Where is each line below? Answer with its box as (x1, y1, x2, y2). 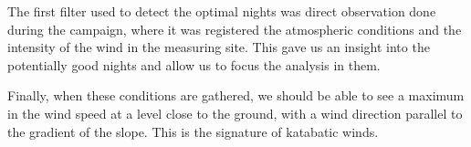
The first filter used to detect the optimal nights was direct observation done (7, 2, 436, 20)
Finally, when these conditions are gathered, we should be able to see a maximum (7, 86, 465, 105)
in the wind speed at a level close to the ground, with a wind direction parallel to (7, 103, 463, 122)
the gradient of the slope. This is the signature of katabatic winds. (7, 121, 379, 141)
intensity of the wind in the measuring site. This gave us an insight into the (7, 37, 430, 57)
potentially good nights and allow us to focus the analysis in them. (7, 55, 381, 74)
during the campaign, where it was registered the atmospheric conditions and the (7, 19, 462, 38)
